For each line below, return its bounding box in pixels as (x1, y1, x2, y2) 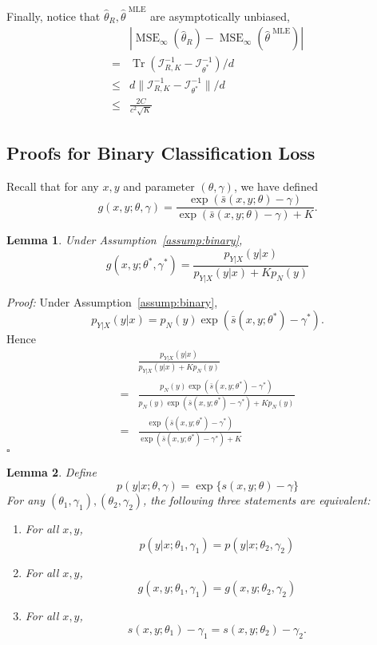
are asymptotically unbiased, (150, 7, 290, 24)
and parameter (123, 177, 195, 194)
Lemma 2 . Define (6, 464, 97, 481)
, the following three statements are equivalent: (143, 492, 371, 508)
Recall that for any (6, 177, 99, 194)
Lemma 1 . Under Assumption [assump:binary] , (6, 231, 243, 248)
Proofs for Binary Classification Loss (6, 140, 315, 164)
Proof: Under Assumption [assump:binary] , (6, 293, 218, 310)
